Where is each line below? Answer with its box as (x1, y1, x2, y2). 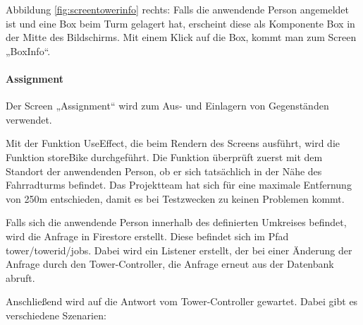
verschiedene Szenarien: (6, 307, 106, 322)
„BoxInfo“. (6, 43, 51, 58)
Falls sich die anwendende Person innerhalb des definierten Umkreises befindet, (6, 215, 347, 230)
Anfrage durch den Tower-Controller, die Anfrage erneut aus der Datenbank (6, 256, 334, 271)
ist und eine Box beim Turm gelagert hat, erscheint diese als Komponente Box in (6, 16, 355, 30)
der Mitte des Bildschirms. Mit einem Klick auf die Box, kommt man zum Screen (6, 30, 357, 45)
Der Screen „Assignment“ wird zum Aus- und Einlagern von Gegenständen (6, 98, 329, 113)
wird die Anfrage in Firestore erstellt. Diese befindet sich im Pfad (6, 228, 289, 243)
